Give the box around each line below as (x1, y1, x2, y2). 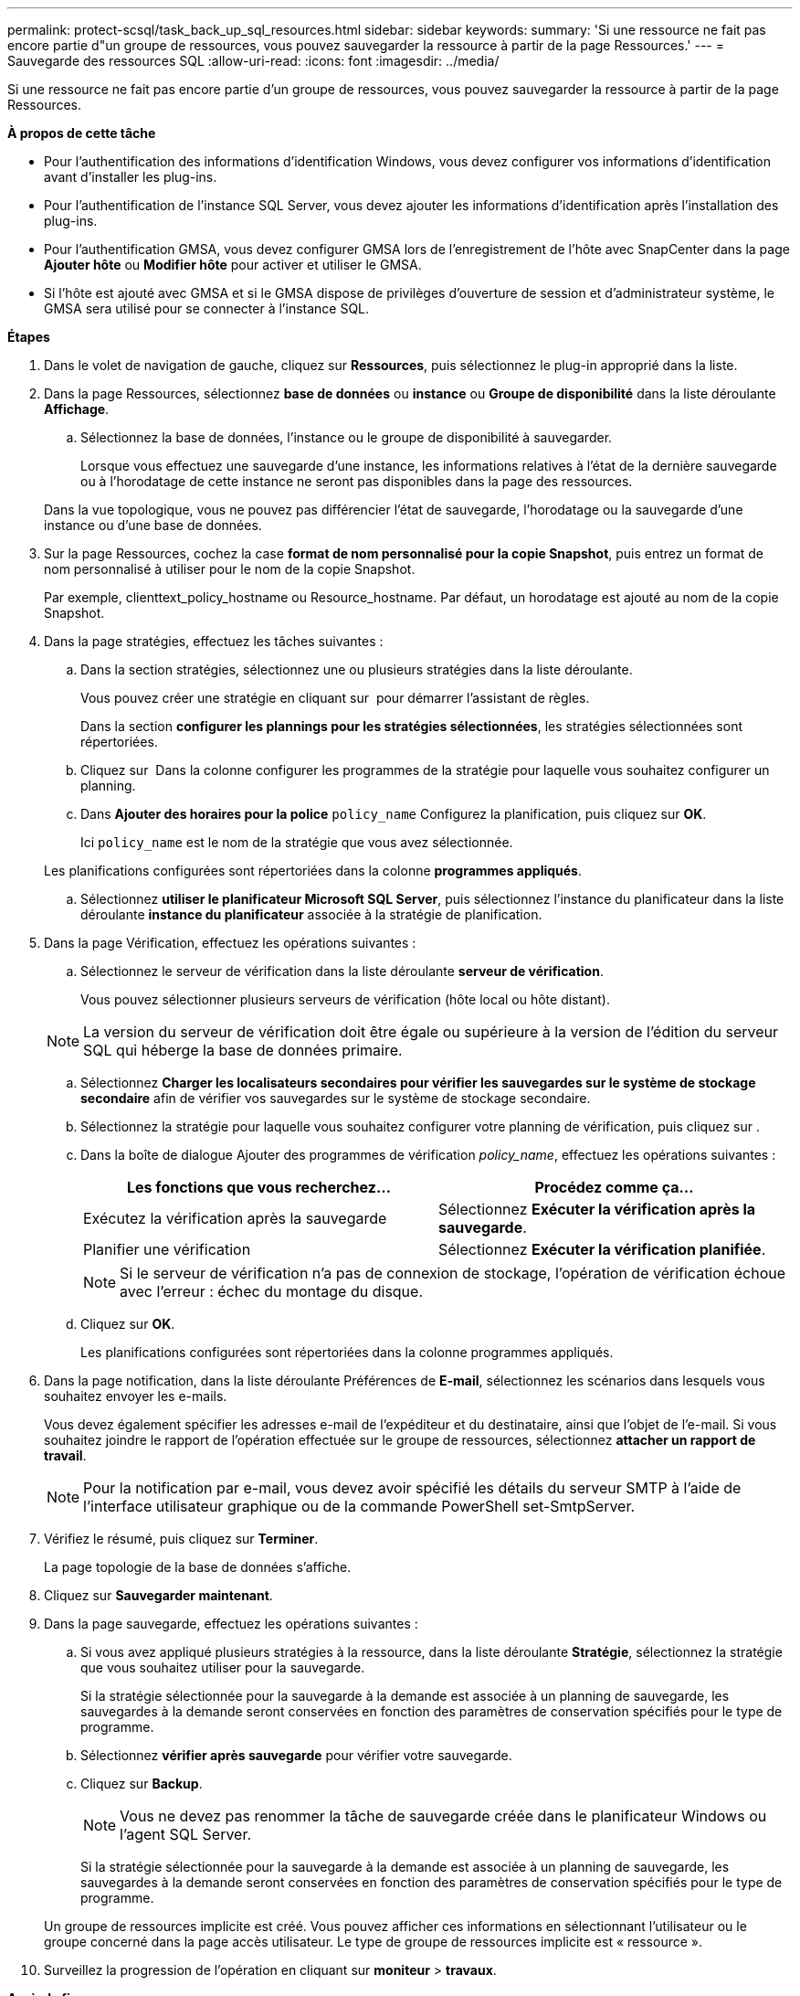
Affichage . (44, 401, 110, 417)
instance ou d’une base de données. (44, 517, 262, 533)
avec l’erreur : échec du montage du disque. (120, 1282, 424, 1301)
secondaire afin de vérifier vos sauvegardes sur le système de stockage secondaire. (80, 1090, 591, 1106)
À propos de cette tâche (7, 125, 156, 141)
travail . (44, 1448, 87, 1463)
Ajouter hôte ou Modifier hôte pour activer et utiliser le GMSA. (44, 257, 422, 272)
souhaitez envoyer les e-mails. (44, 1388, 227, 1404)
